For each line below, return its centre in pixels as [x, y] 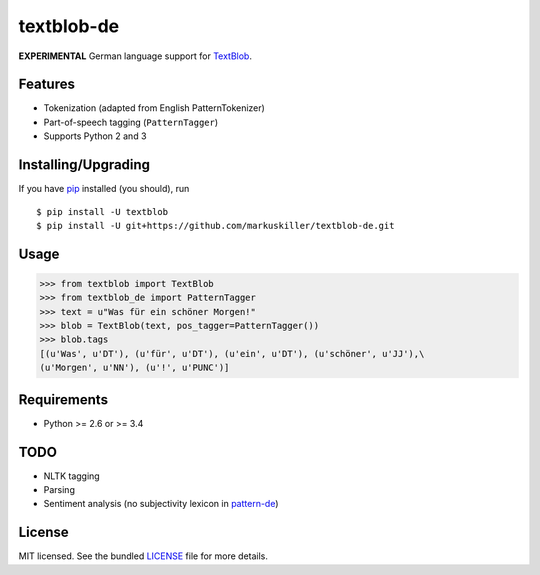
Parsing [59, 490]
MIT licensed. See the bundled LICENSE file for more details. [143, 556]
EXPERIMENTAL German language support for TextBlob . [135, 56]
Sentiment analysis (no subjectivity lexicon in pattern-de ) [161, 504]
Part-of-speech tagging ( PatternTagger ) [131, 122]
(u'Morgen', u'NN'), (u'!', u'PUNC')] [134, 368]
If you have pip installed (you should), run [104, 189]
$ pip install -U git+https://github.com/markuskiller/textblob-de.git [215, 225]
